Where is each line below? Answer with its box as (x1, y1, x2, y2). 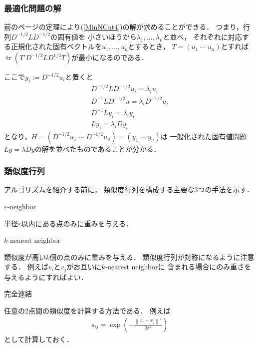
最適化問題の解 (4, 2, 61, 14)
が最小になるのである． (71, 52, 149, 62)
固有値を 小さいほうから (57, 31, 137, 42)
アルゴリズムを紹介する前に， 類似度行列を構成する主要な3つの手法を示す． (4, 184, 254, 195)
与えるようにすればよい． (4, 271, 88, 282)
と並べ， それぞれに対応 (163, 31, 242, 42)
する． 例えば (4, 261, 48, 272)
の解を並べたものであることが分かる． (34, 143, 161, 154)
